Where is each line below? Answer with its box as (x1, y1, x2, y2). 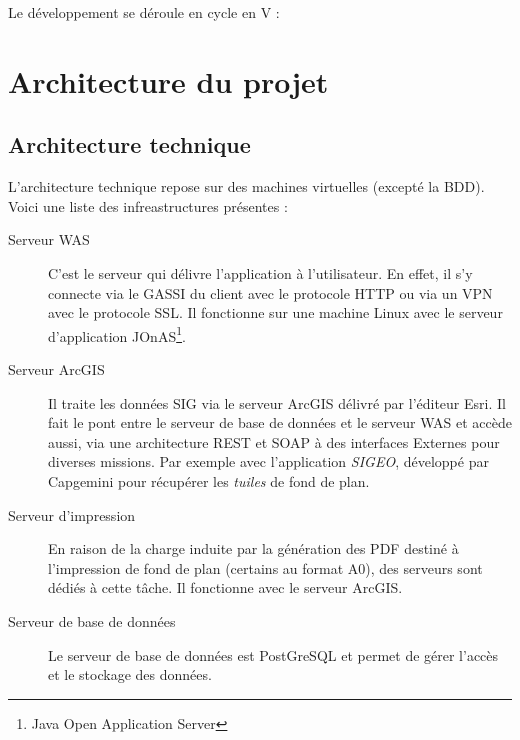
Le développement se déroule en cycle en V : (8, 2, 280, 22)
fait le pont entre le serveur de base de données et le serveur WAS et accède (48, 412, 512, 433)
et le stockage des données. (48, 664, 212, 685)
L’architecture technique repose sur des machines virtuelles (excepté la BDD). (8, 176, 485, 197)
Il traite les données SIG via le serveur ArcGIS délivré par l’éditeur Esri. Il (48, 392, 506, 413)
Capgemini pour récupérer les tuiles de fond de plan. (48, 470, 370, 491)
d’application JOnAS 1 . (48, 322, 186, 346)
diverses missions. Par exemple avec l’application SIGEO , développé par (48, 451, 489, 472)
